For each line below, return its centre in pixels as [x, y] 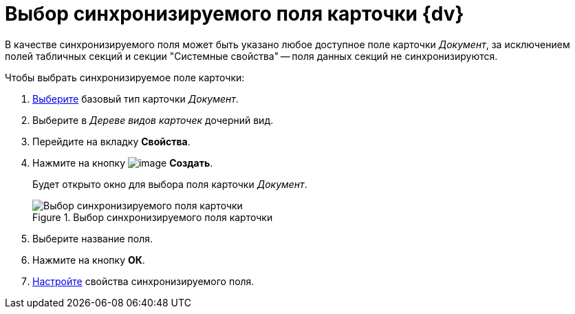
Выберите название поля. [93, 238]
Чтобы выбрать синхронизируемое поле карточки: [125, 77]
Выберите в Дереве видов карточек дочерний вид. [153, 120]
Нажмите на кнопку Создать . [123, 163]
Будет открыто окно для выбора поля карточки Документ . [170, 184]
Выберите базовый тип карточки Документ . [135, 98]
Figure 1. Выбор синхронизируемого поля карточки [153, 217]
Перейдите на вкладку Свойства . [111, 141]
